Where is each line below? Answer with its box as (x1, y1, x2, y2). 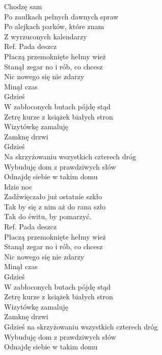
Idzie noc (4, 181, 33, 192)
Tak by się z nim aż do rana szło (4, 201, 106, 211)
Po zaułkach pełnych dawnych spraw (4, 11, 119, 21)
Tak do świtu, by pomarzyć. (4, 211, 92, 222)
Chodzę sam (4, 1, 42, 11)
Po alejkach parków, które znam (4, 21, 104, 32)
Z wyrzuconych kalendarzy (4, 31, 87, 41)
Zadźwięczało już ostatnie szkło (4, 191, 102, 202)
